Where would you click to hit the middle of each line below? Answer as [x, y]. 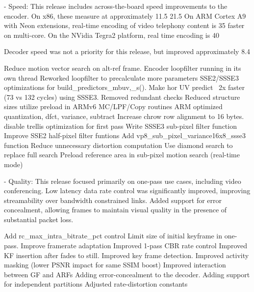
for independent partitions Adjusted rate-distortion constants [96, 284]
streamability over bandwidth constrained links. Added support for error [113, 200]
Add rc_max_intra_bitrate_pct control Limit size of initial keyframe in [113, 236]
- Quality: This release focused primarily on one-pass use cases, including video [123, 181]
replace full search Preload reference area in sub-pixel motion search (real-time [122, 155]
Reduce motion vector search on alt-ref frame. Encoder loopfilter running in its [123, 68]
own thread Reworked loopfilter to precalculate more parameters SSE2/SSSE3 [121, 77]
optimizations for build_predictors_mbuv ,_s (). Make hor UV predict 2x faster [124, 87]
